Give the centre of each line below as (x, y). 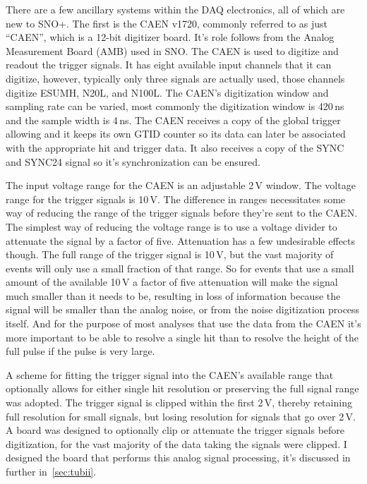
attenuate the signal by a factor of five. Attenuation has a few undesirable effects (181, 240)
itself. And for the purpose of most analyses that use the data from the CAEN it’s (183, 323)
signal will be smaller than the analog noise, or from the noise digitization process (183, 309)
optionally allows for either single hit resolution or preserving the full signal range (182, 388)
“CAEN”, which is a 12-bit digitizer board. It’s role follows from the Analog (170, 37)
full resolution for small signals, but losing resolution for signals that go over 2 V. (181, 416)
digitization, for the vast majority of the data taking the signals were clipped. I (176, 443)
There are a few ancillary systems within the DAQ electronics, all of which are (175, 9)
